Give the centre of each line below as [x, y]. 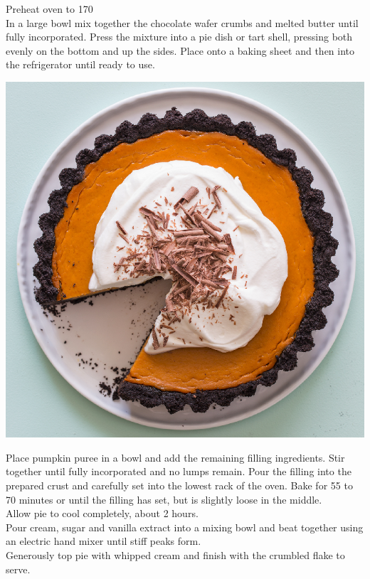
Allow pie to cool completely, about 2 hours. [102, 513]
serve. [18, 569]
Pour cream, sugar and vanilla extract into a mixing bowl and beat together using [185, 527]
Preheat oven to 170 [49, 9]
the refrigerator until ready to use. [80, 64]
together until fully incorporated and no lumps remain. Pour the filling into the [179, 471]
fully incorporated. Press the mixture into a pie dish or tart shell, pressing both [179, 37]
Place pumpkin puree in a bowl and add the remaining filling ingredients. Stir [175, 457]
